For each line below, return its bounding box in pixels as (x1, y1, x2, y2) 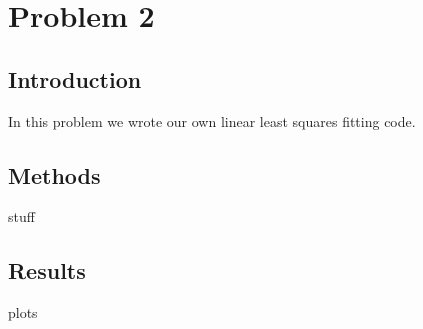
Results (8, 255, 86, 286)
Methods (8, 159, 101, 190)
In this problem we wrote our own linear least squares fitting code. (8, 110, 416, 131)
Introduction (8, 63, 142, 94)
